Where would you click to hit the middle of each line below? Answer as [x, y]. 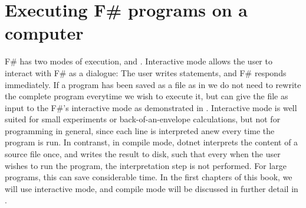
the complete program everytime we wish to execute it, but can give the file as [147, 96]
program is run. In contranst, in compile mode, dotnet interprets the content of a [152, 142]
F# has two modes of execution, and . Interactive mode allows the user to [139, 61]
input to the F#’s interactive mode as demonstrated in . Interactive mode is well [151, 107]
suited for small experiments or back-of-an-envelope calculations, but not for [143, 119]
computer [44, 33]
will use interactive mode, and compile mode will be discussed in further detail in [152, 188]
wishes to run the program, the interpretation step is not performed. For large [146, 165]
